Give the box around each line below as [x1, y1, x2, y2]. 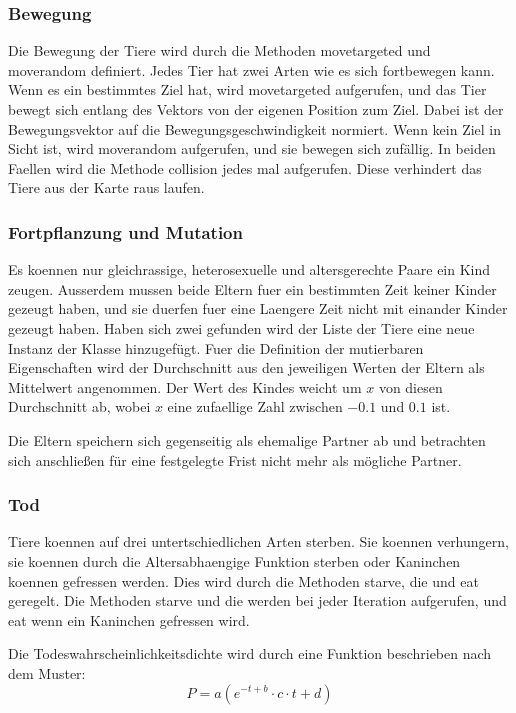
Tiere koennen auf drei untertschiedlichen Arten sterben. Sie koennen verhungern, [8, 531, 509, 552]
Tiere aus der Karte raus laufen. [8, 177, 205, 198]
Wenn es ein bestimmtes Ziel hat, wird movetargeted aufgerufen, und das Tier [8, 79, 487, 100]
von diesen [378, 376, 443, 397]
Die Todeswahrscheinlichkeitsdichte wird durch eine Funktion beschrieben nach [8, 643, 492, 664]
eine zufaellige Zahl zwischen [167, 396, 343, 417]
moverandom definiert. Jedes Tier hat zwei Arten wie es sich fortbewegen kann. [8, 59, 495, 80]
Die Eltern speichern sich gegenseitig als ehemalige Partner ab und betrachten [8, 429, 486, 450]
